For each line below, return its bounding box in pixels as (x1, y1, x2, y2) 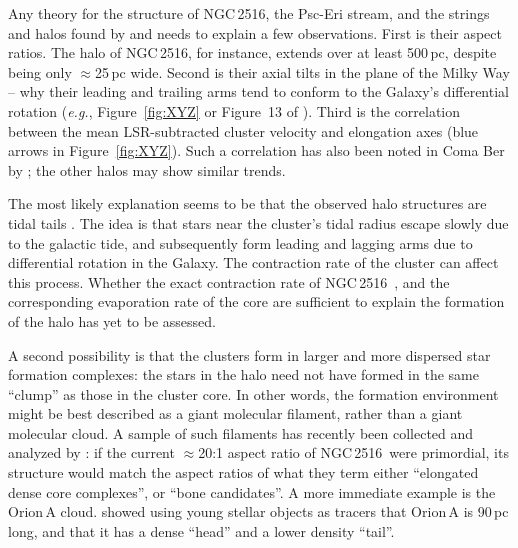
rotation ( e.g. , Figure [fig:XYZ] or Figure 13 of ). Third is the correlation (8, 100, 461, 121)
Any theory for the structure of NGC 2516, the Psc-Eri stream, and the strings (8, 3, 490, 23)
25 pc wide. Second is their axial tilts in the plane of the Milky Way (95, 61, 510, 82)
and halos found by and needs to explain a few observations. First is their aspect (8, 22, 502, 43)
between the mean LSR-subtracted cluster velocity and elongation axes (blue (8, 120, 479, 141)
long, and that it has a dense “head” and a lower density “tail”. (8, 520, 395, 541)
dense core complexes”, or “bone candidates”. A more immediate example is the (8, 481, 496, 502)
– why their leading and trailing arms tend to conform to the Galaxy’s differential (8, 81, 509, 102)
